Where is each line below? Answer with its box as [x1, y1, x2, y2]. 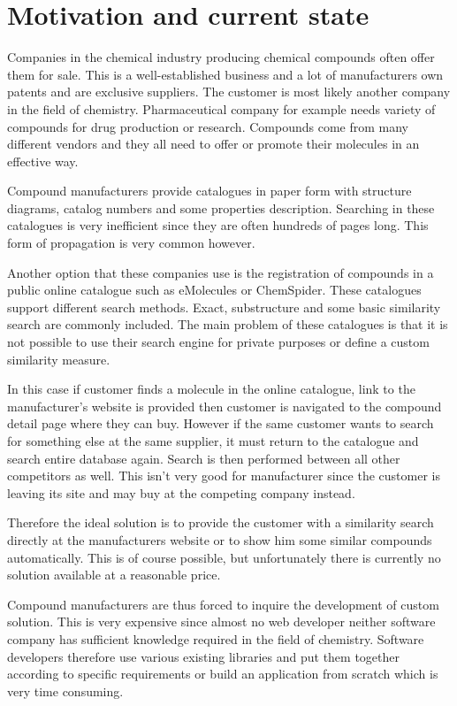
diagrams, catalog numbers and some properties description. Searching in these [7, 198, 435, 217]
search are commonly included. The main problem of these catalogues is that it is [7, 315, 448, 334]
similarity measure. [7, 349, 110, 368]
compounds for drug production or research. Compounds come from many [7, 117, 408, 135]
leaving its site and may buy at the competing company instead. [7, 483, 355, 502]
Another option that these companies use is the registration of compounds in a [7, 263, 434, 281]
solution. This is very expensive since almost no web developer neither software [7, 612, 436, 631]
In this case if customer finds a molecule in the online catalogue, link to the [7, 380, 415, 398]
